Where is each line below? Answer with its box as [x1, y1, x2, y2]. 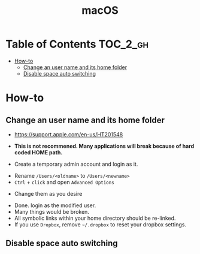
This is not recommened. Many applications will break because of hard [14, 142, 195, 150]
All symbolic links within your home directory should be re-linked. [14, 214, 176, 222]
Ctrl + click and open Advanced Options [14, 178, 114, 186]
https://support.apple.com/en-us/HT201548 [14, 130, 123, 138]
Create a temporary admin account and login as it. [14, 160, 138, 168]
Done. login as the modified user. [14, 202, 96, 209]
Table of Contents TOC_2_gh [5, 37, 149, 51]
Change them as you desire [14, 190, 83, 197]
